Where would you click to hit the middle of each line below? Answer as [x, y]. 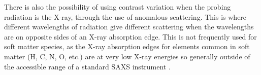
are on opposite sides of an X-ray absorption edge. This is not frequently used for [130, 36]
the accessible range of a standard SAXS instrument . [87, 66]
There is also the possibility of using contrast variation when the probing [118, 7]
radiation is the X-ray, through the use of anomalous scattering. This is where [125, 16]
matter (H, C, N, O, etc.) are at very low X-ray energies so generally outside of [127, 56]
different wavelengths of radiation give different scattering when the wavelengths [129, 27]
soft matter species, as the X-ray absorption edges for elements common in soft [127, 46]
